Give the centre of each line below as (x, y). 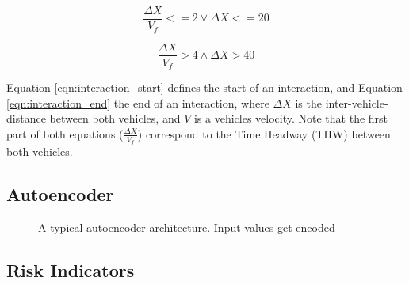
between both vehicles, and (115, 118)
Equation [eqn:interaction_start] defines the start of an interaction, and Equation (204, 87)
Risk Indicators (71, 269)
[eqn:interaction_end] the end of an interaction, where (138, 102)
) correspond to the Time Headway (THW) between (264, 133)
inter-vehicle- (357, 102)
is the (308, 102)
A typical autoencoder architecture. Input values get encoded (187, 227)
